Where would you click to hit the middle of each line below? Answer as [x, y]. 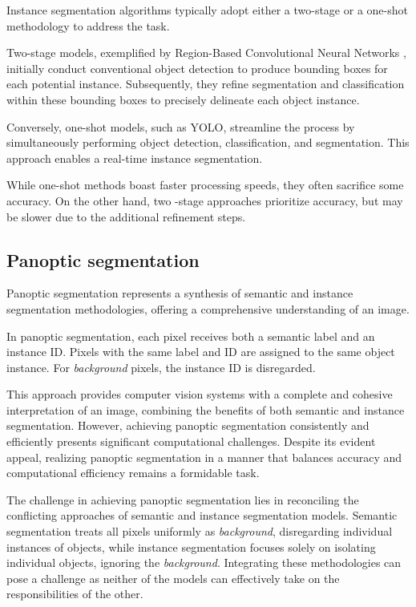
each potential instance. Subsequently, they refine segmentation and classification [206, 84]
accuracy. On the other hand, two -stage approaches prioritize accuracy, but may [205, 200]
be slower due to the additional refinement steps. [126, 216]
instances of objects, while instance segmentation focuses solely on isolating [191, 546]
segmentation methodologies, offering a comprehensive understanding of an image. [208, 308]
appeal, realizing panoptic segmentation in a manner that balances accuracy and [204, 457]
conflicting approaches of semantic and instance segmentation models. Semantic [202, 515]
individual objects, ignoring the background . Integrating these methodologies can [204, 562]
